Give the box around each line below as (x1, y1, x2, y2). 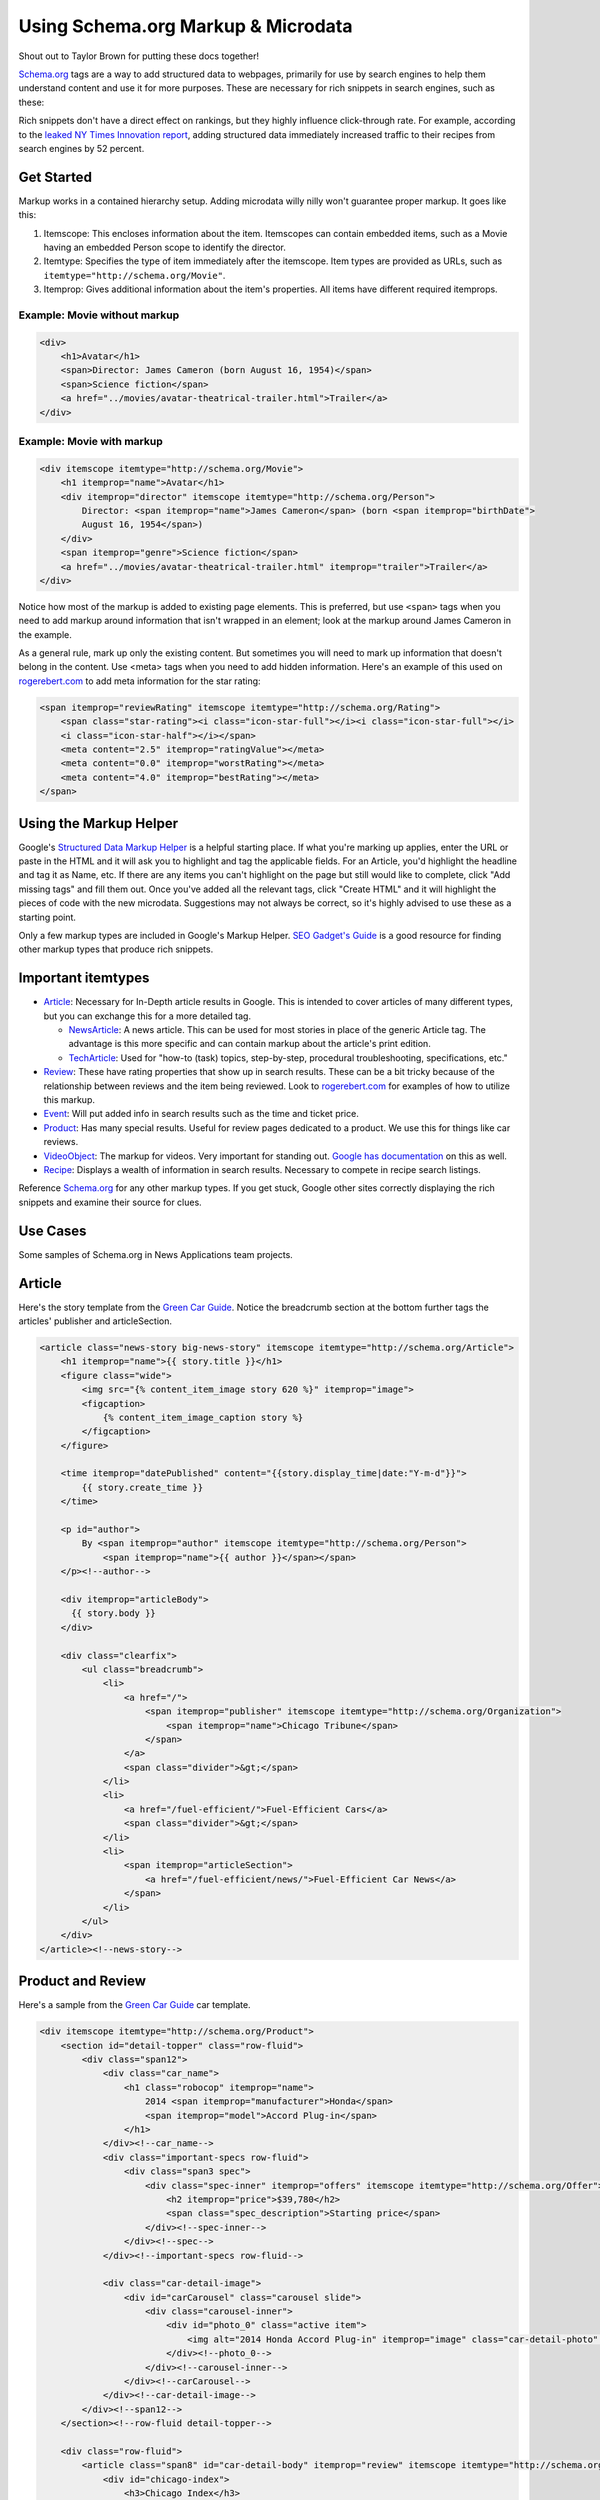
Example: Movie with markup (18, 435, 164, 448)
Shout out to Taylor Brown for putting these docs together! (18, 50, 260, 62)
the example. (18, 628, 72, 640)
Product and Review (18, 1973, 147, 1990)
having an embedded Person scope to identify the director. (43, 241, 287, 253)
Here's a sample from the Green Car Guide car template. (18, 1999, 251, 2011)
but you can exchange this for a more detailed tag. (43, 1010, 252, 1022)
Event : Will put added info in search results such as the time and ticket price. (43, 1108, 359, 1120)
